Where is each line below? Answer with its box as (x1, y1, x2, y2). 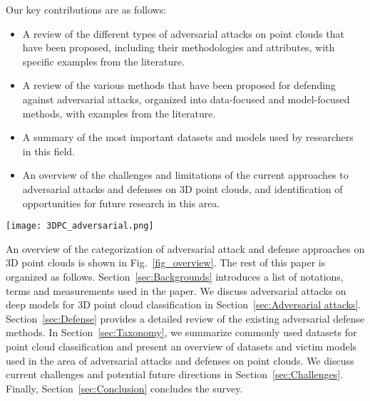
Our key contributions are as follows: (6, 2, 167, 16)
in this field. (22, 143, 76, 158)
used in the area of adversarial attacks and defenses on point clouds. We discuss (6, 353, 354, 368)
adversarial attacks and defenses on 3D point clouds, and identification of (22, 181, 343, 196)
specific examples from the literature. (22, 53, 185, 68)
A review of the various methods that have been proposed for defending (22, 78, 336, 93)
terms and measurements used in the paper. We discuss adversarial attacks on (6, 283, 346, 298)
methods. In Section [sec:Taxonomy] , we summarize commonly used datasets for (6, 325, 357, 340)
